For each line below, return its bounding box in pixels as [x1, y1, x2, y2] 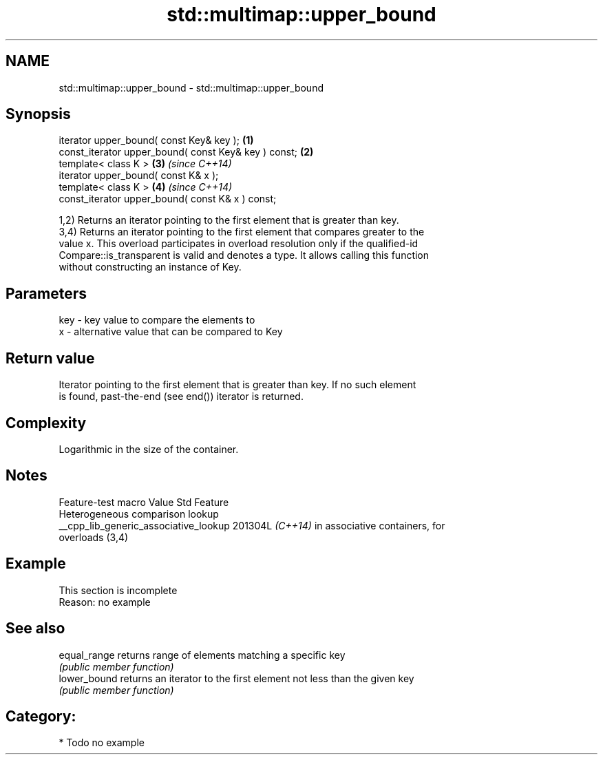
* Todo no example [59, 737, 145, 749]
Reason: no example [59, 595, 151, 608]
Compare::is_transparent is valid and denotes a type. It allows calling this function [59, 249, 430, 262]
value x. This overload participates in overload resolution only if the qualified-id [59, 237, 419, 250]
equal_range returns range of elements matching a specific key [59, 648, 346, 661]
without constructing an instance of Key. [59, 261, 242, 273]
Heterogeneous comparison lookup [59, 507, 219, 520]
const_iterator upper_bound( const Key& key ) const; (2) [59, 146, 314, 158]
